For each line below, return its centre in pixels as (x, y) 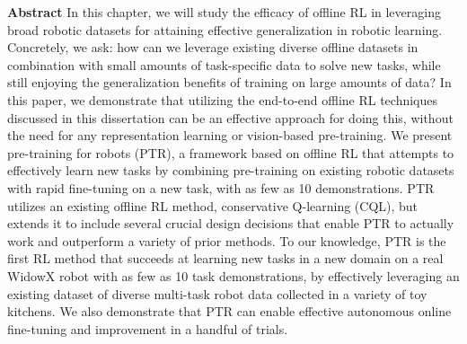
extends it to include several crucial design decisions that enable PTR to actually (231, 223)
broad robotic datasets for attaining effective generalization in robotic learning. (225, 29)
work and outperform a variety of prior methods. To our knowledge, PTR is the (227, 240)
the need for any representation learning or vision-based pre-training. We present (230, 135)
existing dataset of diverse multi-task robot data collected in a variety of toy (217, 293)
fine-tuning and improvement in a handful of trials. (148, 328)
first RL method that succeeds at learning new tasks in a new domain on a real (225, 258)
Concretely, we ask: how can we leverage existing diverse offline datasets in (213, 47)
